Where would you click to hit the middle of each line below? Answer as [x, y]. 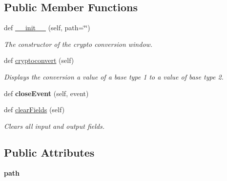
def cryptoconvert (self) [39, 60]
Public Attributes [49, 152]
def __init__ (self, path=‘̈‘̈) [47, 28]
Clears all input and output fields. [54, 126]
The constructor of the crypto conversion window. [78, 44]
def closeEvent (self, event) [46, 93]
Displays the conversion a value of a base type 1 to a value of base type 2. [114, 76]
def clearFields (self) [34, 110]
